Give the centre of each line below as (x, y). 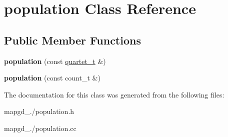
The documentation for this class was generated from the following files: (114, 94)
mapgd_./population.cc (40, 128)
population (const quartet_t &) (55, 61)
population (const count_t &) (52, 78)
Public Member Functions (72, 40)
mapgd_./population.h (39, 111)
